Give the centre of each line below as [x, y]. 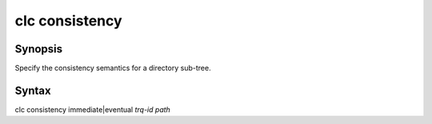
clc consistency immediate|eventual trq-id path [93, 109]
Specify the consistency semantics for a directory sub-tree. [113, 68]
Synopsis [39, 49]
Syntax [33, 90]
